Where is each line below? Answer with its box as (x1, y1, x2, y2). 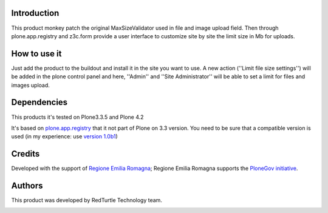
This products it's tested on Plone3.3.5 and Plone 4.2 (11, 113, 144, 121)
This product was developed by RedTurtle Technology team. (11, 197, 162, 204)
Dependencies (11, 97, 68, 107)
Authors (11, 181, 43, 191)
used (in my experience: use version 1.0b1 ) (11, 133, 118, 140)
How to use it (11, 49, 62, 59)
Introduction (11, 8, 60, 18)
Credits (11, 149, 40, 159)
